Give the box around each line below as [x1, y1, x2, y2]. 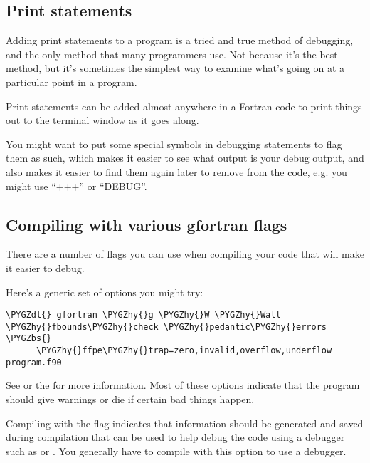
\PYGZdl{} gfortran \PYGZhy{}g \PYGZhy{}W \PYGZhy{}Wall [6, 310, 281, 321]
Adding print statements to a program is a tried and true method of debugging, [6, 33, 354, 48]
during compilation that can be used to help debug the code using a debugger [6, 430, 345, 444]
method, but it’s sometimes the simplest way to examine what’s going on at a [6, 61, 345, 76]
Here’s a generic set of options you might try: [6, 284, 203, 299]
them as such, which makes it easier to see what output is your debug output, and [6, 150, 364, 165]
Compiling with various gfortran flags [6, 213, 287, 235]
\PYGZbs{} [6, 333, 52, 344]
